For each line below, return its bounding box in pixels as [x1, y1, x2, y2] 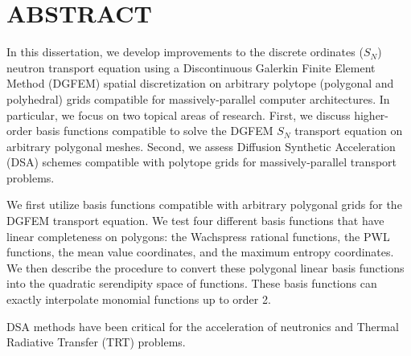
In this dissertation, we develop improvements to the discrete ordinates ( [6, 43, 364, 60]
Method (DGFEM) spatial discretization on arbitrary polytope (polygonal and [6, 75, 394, 92]
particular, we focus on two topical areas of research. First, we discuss [6, 106, 351, 123]
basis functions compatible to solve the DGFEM [35, 122, 273, 139]
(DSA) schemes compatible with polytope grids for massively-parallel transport [6, 153, 397, 170]
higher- [354, 106, 389, 123]
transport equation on [294, 122, 403, 139]
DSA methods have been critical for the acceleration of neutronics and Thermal [6, 317, 399, 334]
